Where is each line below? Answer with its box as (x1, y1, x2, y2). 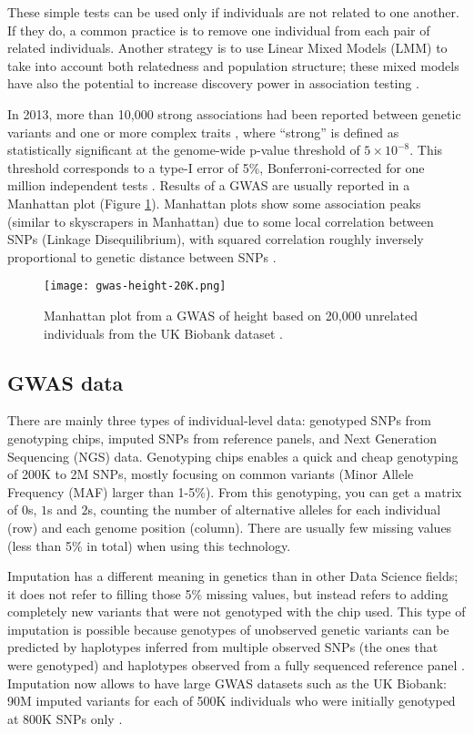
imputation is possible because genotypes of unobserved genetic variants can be (7, 619, 449, 638)
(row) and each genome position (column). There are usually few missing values (7, 517, 452, 536)
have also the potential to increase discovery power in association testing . (7, 74, 419, 93)
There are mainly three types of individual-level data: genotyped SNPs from (7, 411, 432, 430)
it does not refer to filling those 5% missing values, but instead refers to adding (7, 584, 449, 603)
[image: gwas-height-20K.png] (44, 280, 227, 293)
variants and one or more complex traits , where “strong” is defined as (7, 122, 399, 141)
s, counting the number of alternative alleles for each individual (87, 500, 441, 519)
